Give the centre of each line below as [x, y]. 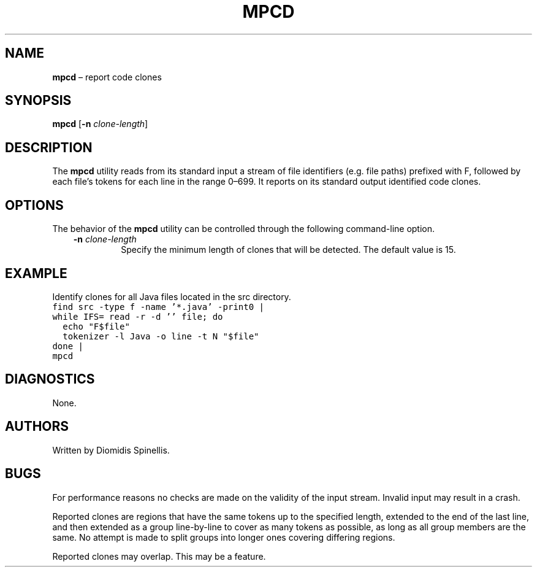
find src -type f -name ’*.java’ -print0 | [158, 307]
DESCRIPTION [49, 147]
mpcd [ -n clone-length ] [100, 124]
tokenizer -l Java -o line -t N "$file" [161, 336]
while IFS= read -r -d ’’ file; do [138, 316]
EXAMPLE [36, 273]
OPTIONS [34, 205]
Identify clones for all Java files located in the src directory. [172, 296]
